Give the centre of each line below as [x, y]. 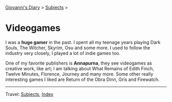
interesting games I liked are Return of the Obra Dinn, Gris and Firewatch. [82, 79]
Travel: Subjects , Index [29, 94]
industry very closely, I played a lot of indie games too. [63, 53]
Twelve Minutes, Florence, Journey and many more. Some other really [79, 74]
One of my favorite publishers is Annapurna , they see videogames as [79, 63]
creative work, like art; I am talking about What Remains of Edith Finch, [80, 68]
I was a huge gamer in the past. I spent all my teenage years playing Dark [83, 42]
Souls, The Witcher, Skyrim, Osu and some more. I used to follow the [78, 48]
